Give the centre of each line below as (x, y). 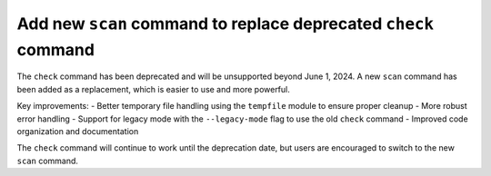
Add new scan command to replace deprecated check (225, 24)
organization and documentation (78, 131)
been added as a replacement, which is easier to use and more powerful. (154, 89)
